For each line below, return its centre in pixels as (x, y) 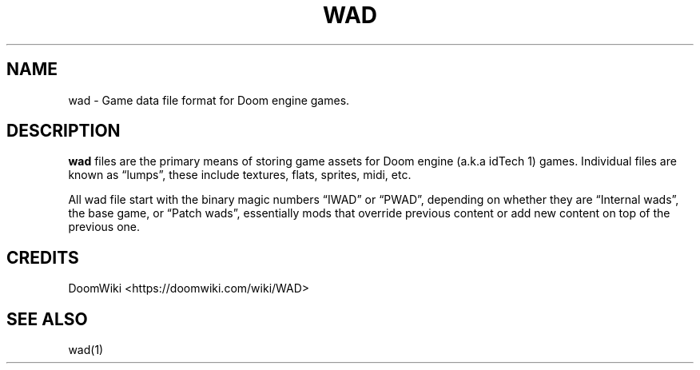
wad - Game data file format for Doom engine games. (209, 100)
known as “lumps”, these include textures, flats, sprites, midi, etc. (240, 175)
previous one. (104, 227)
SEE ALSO (47, 319)
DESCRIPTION (64, 131)
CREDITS (43, 257)
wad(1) (86, 350)
